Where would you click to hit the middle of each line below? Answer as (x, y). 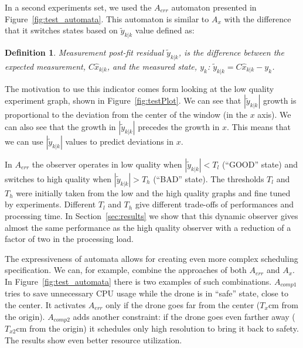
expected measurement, (45, 66)
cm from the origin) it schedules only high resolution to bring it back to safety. (157, 328)
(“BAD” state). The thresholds (209, 178)
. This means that (258, 126)
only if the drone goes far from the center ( (183, 304)
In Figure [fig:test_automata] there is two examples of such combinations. (138, 281)
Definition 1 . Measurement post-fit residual (84, 52)
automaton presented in (214, 7)
